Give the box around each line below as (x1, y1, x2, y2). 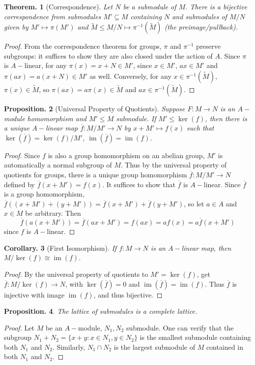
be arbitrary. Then (25, 208, 81, 218)
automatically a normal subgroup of (4, 160, 112, 170)
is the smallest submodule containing (140, 332, 251, 342)
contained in (206, 341, 243, 352)
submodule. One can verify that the (126, 322, 234, 332)
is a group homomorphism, (4, 189, 85, 199)
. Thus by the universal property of (120, 160, 227, 170)
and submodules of (172, 11, 227, 21)
